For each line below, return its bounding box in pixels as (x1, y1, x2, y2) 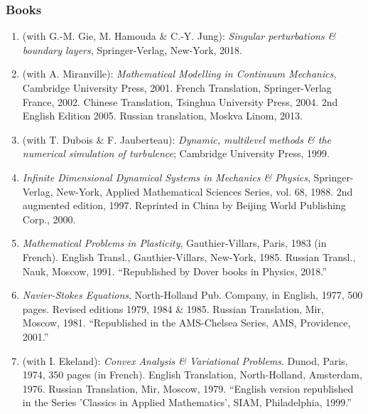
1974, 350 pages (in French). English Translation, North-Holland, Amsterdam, (22, 367, 362, 382)
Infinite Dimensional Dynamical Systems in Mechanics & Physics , (22, 169, 310, 184)
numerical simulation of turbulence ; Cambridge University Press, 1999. (22, 146, 330, 161)
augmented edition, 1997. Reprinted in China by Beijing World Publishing (22, 198, 346, 213)
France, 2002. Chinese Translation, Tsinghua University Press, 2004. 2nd (22, 94, 338, 109)
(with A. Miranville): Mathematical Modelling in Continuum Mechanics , (22, 66, 337, 81)
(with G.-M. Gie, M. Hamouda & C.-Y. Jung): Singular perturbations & (22, 28, 336, 43)
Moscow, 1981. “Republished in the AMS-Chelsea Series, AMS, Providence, (22, 315, 351, 330)
